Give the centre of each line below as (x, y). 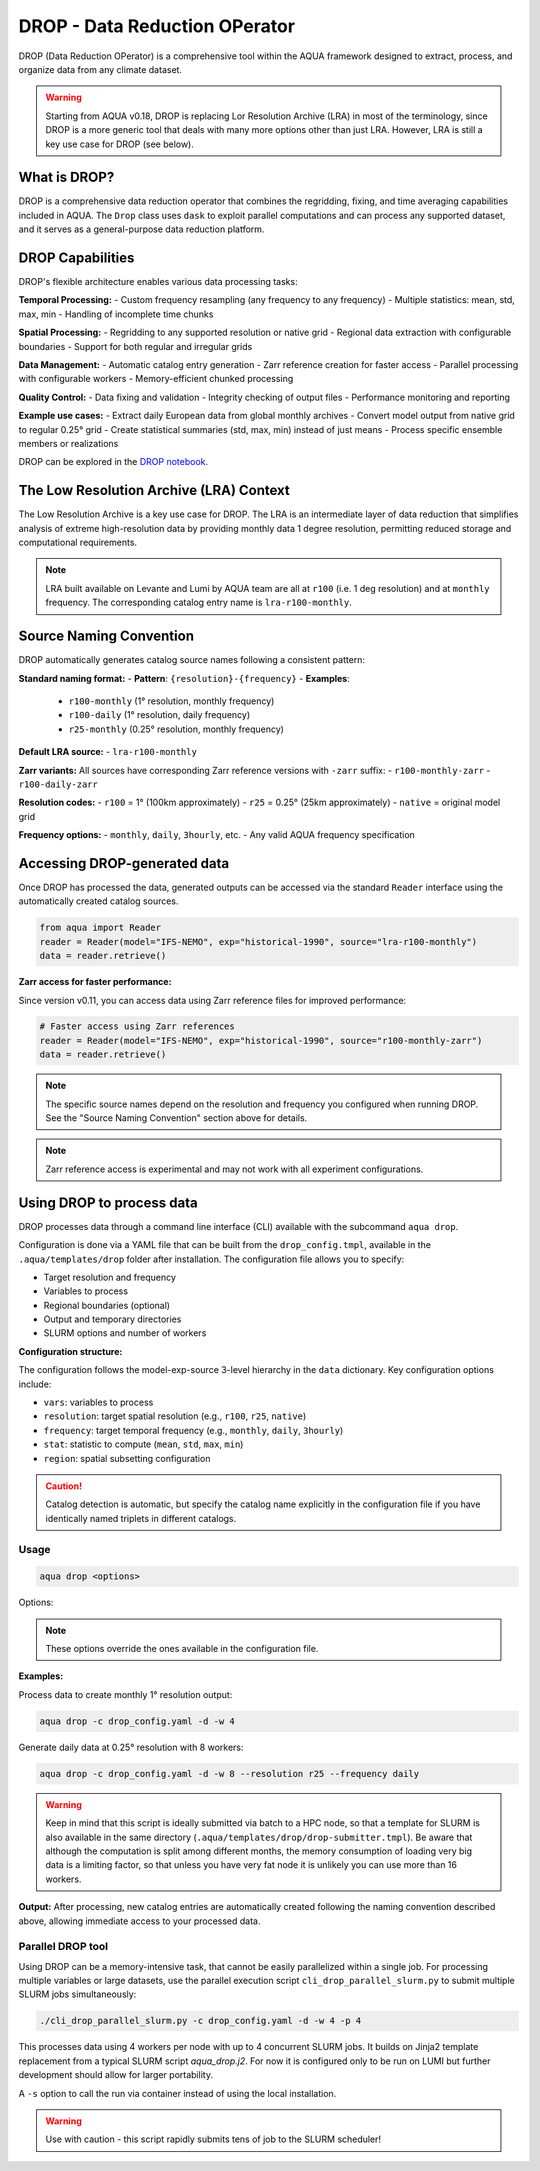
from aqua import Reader (100, 928)
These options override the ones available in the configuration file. (182, 1649)
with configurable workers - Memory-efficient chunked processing (156, 379)
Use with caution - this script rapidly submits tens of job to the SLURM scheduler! (213, 2139)
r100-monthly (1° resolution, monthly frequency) (171, 701)
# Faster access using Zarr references (137, 1026)
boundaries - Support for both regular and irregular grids (135, 346)
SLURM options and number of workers (125, 1333)
